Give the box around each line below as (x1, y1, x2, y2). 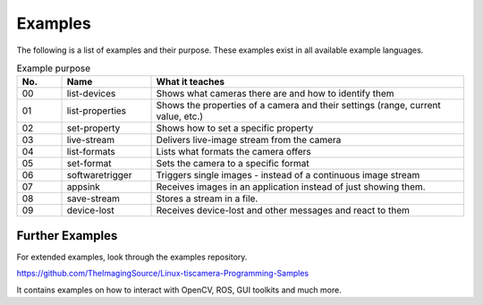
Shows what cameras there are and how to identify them (156, 88, 394, 100)
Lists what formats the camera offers (156, 146, 312, 158)
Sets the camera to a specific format (156, 157, 309, 170)
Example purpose (16, 63, 91, 75)
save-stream (66, 192, 121, 205)
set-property (66, 122, 121, 134)
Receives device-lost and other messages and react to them (156, 204, 411, 216)
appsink (66, 181, 100, 193)
